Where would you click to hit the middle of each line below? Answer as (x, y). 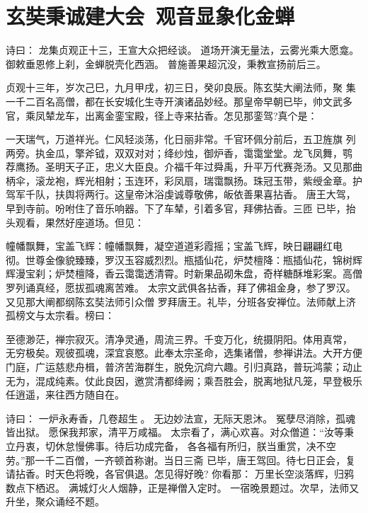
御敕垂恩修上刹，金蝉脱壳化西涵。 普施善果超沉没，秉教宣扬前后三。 (166, 63)
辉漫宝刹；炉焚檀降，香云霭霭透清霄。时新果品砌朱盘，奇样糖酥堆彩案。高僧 (184, 273)
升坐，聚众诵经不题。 (55, 501)
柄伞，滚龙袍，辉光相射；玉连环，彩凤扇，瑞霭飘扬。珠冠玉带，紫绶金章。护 (184, 180)
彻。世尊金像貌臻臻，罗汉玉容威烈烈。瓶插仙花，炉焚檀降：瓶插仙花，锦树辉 (184, 259)
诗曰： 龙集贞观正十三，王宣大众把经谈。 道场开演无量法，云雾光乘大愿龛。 (183, 50)
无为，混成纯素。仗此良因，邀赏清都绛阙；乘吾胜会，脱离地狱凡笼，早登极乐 (184, 380)
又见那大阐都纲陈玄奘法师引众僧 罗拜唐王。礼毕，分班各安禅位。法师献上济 (181, 301)
